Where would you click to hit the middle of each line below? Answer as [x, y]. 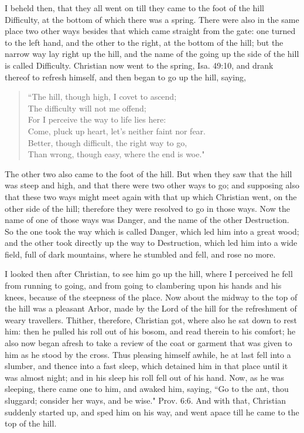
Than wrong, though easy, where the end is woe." [116, 154]
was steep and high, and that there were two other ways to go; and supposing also [152, 185]
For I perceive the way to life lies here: [97, 119]
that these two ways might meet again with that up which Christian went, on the [151, 196]
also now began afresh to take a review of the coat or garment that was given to [148, 343]
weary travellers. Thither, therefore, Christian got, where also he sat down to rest [151, 319]
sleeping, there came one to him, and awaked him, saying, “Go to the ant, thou [147, 389]
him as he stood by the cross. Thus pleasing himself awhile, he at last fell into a [148, 354]
